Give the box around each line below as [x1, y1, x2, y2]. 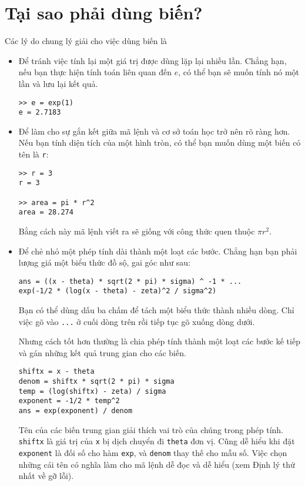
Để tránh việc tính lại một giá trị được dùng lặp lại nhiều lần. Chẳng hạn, [18, 54, 287, 66]
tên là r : [18, 148, 49, 160]
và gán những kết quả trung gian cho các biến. [18, 346, 186, 358]
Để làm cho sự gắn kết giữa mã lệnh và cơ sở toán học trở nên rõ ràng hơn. [18, 125, 290, 137]
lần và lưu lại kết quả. [18, 77, 98, 89]
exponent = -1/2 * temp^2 [18, 397, 120, 405]
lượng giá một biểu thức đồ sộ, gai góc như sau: [18, 256, 191, 269]
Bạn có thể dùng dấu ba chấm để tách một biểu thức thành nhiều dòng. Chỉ [18, 304, 294, 316]
